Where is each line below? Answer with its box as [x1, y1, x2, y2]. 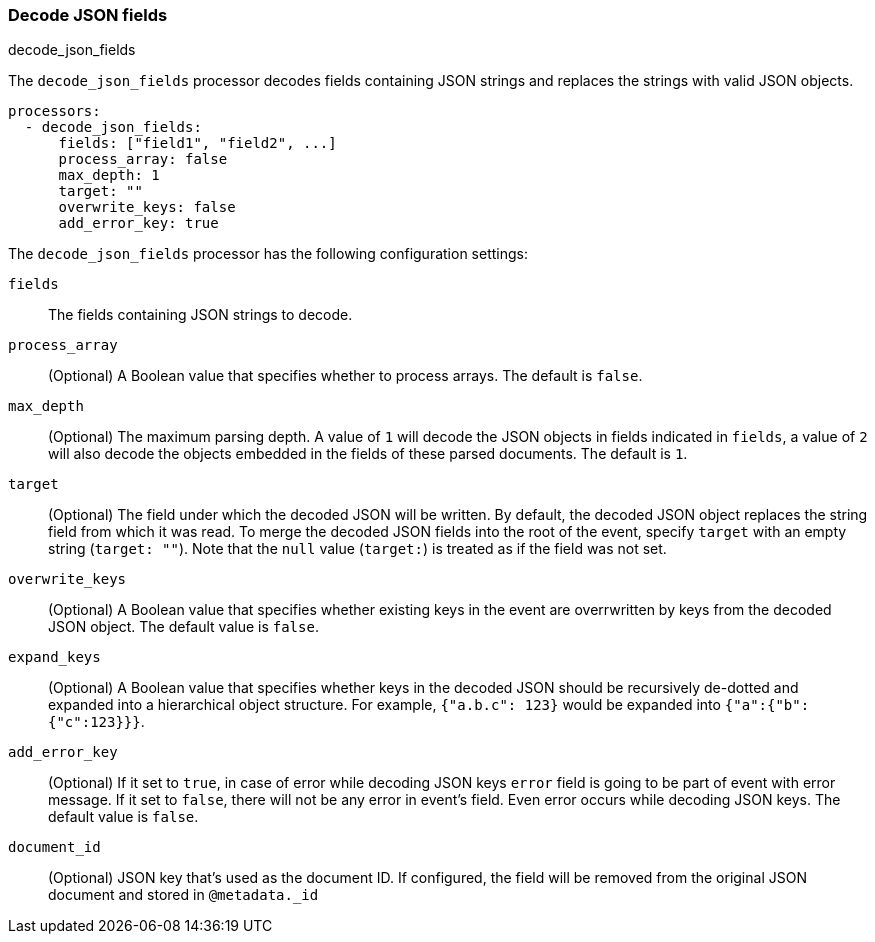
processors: [8, 103, 101, 120]
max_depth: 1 [58, 167, 160, 184]
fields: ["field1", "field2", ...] [58, 135, 337, 152]
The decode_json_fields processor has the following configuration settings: [8, 245, 528, 263]
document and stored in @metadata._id [48, 886, 319, 904]
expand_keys [8, 649, 101, 666]
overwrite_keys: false [58, 199, 236, 216]
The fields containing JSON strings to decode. [48, 306, 353, 324]
